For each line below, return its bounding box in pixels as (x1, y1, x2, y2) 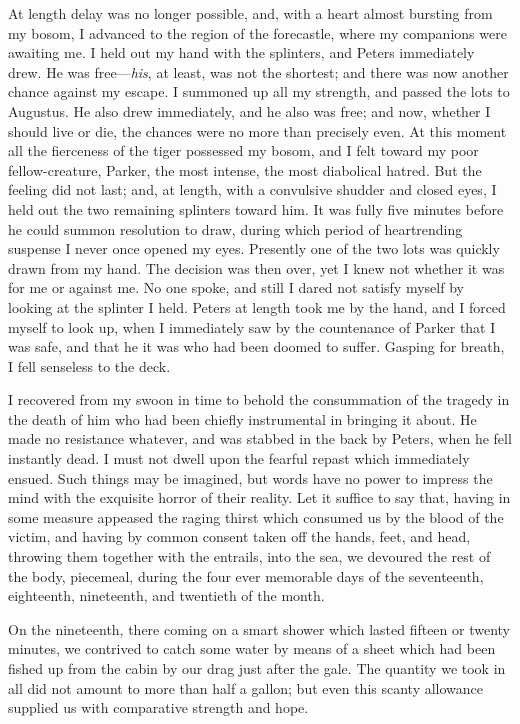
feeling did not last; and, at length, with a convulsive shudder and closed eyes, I (8, 179, 497, 200)
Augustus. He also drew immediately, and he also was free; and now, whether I (8, 100, 491, 121)
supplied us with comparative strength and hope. (8, 697, 309, 718)
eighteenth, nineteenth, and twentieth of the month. (8, 585, 325, 606)
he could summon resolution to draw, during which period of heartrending (8, 218, 463, 239)
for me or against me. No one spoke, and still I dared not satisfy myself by (8, 277, 464, 298)
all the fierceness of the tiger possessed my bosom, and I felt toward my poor (8, 140, 479, 161)
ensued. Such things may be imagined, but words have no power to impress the (8, 467, 493, 488)
